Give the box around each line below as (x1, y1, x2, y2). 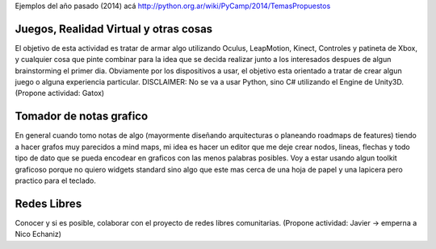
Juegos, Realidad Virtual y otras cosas (15, 22, 213, 35)
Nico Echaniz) (15, 230, 62, 239)
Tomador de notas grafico (15, 110, 149, 123)
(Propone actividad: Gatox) (15, 89, 105, 98)
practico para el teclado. (15, 176, 96, 185)
